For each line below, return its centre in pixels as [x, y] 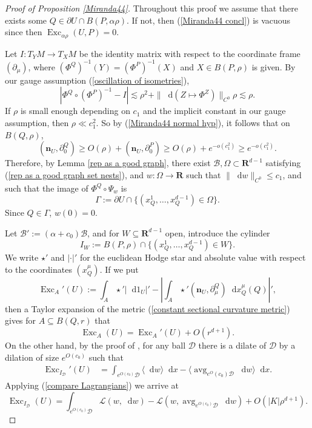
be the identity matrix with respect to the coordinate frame [190, 53]
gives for [21, 320]
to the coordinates [38, 269]
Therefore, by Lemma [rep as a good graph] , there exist [108, 163]
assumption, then [37, 122]
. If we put [119, 269]
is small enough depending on [75, 111]
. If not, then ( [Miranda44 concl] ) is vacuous [209, 20]
